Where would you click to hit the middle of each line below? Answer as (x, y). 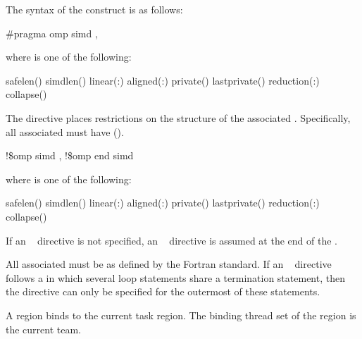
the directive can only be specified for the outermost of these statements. (163, 291)
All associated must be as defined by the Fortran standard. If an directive (169, 264)
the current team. (44, 329)
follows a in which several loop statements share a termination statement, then (175, 277)
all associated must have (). (65, 131)
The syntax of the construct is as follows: (94, 9)
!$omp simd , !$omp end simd (70, 155)
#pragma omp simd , (52, 33)
